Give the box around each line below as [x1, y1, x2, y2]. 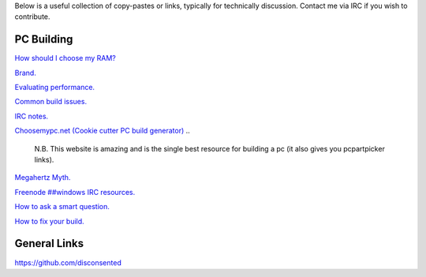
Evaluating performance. [14, 83, 95, 92]
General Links [14, 237, 84, 250]
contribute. [14, 12, 50, 21]
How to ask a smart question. [14, 202, 110, 211]
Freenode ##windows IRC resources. [14, 187, 136, 197]
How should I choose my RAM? [14, 54, 116, 63]
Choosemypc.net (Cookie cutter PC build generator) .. [14, 126, 191, 136]
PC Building [14, 32, 73, 47]
